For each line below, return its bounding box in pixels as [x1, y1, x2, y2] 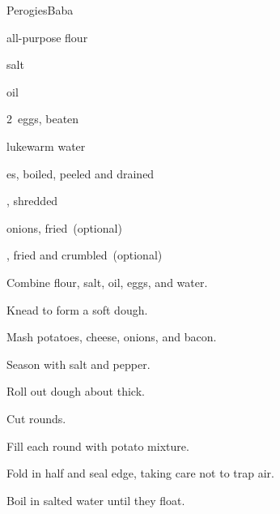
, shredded [6, 192, 58, 209]
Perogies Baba [6, 2, 74, 18]
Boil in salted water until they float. [6, 491, 185, 508]
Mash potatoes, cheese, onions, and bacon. [6, 328, 217, 345]
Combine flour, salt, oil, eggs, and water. [6, 273, 208, 290]
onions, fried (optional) [6, 219, 122, 236]
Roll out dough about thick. [6, 383, 145, 400]
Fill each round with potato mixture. [6, 437, 189, 454]
